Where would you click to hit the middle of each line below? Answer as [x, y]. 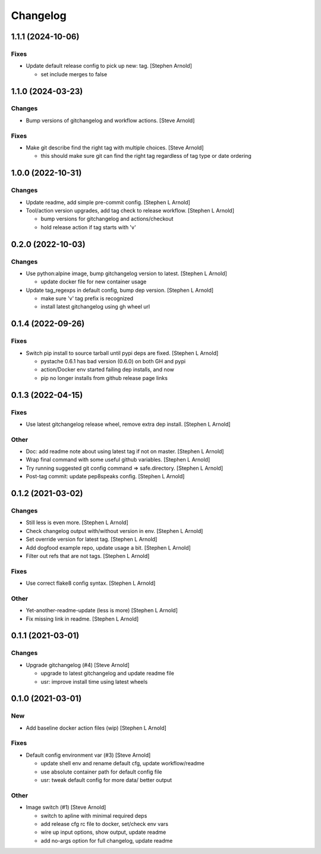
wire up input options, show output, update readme [103, 832]
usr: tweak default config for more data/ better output [106, 780]
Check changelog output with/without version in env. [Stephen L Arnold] [114, 531]
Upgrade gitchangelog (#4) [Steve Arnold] [78, 665]
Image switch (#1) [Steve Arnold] [66, 808]
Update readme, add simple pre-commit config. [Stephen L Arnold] [108, 202]
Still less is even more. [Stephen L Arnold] [77, 523]
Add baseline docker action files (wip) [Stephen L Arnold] [96, 728]
